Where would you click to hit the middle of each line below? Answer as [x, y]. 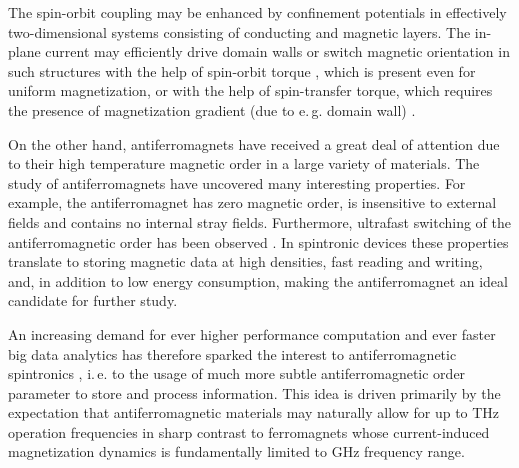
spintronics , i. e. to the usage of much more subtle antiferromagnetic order [237, 373]
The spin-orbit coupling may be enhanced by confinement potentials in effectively [257, 12]
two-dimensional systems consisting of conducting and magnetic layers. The [239, 31]
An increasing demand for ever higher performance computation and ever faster [252, 333]
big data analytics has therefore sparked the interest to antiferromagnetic [232, 353]
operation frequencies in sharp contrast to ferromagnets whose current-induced [249, 431]
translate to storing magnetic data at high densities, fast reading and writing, [245, 261]
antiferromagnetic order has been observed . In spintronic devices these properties [258, 241]
